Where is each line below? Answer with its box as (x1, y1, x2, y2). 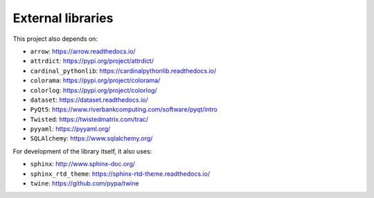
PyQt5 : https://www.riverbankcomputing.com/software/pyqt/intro (30, 105, 217, 114)
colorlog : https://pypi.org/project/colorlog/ (30, 86, 157, 94)
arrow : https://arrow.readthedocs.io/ (30, 47, 136, 55)
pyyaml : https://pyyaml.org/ (30, 125, 111, 133)
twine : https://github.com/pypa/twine (30, 179, 139, 188)
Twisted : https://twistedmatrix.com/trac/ (30, 115, 149, 123)
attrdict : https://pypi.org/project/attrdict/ (30, 57, 154, 65)
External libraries (12, 10, 114, 26)
